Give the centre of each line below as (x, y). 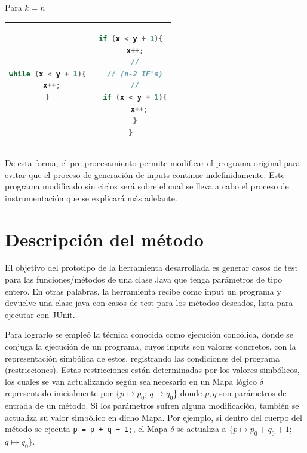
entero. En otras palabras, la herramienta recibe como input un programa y (143, 291)
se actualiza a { (205, 429)
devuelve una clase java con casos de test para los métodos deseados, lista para (149, 303)
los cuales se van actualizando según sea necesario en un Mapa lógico (131, 381)
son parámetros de (253, 393)
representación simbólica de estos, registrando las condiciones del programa (142, 358)
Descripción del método (104, 239)
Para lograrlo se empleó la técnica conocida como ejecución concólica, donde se (149, 334)
